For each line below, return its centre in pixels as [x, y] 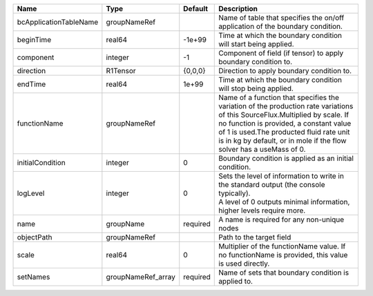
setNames [34, 277]
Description [238, 9]
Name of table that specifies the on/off [281, 18]
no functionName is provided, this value [283, 255]
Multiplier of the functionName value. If [282, 246]
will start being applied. [256, 44]
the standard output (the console [272, 185]
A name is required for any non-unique [281, 219]
